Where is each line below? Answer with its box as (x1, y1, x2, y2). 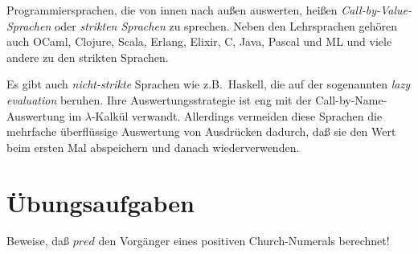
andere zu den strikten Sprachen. (6, 48, 169, 65)
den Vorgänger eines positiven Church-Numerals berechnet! (98, 232, 390, 249)
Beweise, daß (6, 232, 70, 249)
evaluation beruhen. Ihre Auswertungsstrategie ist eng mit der (6, 91, 312, 108)
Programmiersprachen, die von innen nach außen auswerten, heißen (6, 2, 338, 18)
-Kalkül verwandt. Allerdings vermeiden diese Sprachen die (91, 107, 383, 124)
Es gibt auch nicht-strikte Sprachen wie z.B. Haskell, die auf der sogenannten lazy (6, 76, 410, 92)
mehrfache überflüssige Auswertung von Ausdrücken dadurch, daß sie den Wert (6, 123, 396, 140)
